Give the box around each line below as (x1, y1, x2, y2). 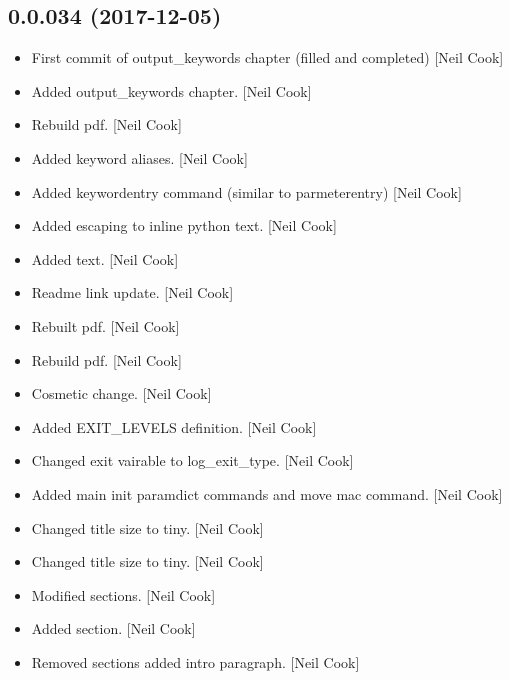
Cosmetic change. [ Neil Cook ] (31, 383, 212, 404)
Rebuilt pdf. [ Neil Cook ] (31, 315, 180, 336)
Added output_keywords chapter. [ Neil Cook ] (31, 80, 312, 101)
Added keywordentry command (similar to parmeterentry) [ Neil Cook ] (31, 181, 462, 202)
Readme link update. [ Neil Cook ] (31, 282, 234, 303)
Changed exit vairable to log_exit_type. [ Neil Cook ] (31, 450, 354, 471)
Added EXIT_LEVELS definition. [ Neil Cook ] (31, 416, 317, 437)
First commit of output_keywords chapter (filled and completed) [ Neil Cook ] (31, 47, 504, 68)
